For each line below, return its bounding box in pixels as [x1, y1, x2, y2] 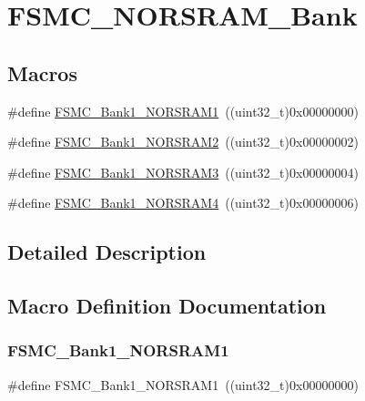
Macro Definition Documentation [7, 292, 327, 320]
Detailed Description [7, 238, 207, 266]
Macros [7, 58, 77, 87]
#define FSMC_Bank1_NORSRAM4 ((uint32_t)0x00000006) [7, 193, 359, 212]
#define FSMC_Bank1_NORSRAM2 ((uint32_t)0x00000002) [7, 132, 359, 151]
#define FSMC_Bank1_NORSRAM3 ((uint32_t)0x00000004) [7, 162, 359, 181]
